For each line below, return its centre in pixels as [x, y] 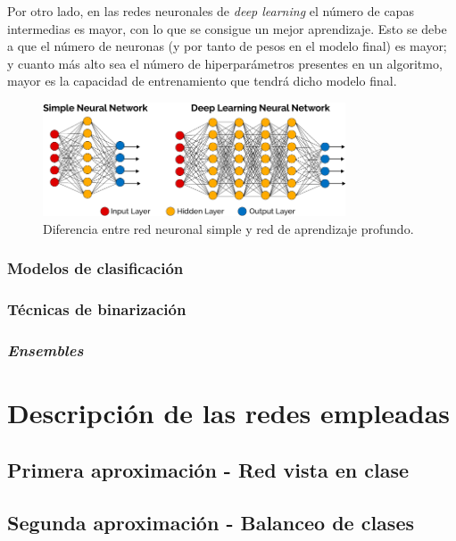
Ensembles [46, 350]
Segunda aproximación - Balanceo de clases [211, 522]
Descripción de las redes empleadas [228, 413]
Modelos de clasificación [95, 268]
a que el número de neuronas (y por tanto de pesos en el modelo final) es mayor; [227, 46]
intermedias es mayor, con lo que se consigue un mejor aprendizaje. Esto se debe [227, 28]
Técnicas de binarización [97, 309]
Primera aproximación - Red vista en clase [208, 469]
